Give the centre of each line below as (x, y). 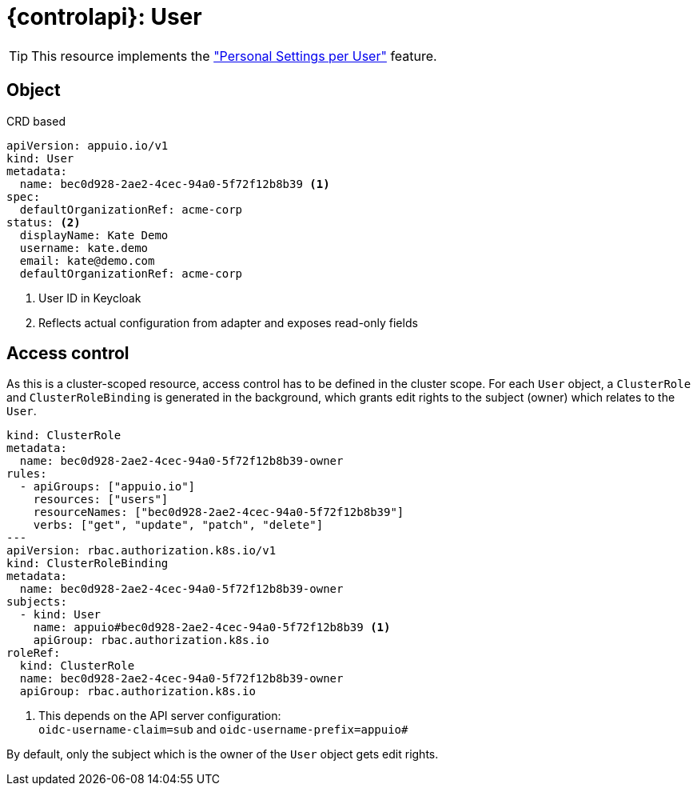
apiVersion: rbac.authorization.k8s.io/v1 (141, 551)
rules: (27, 474)
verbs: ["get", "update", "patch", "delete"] (178, 525)
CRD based (36, 121)
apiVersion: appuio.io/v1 (88, 145)
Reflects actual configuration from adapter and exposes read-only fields (228, 322)
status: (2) (44, 222)
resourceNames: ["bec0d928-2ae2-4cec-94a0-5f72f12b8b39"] (219, 512)
